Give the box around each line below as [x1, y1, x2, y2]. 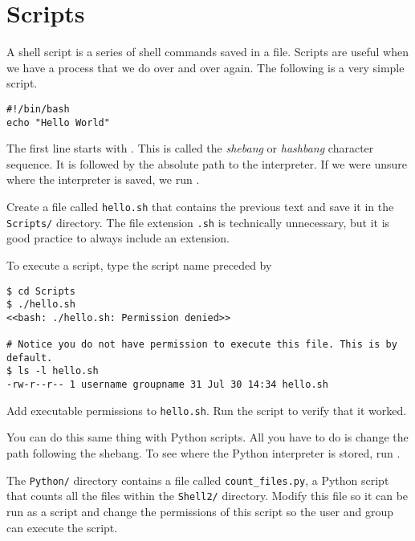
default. [6, 352, 53, 364]
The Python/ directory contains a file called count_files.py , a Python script [6, 471, 389, 488]
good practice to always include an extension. [6, 230, 230, 246]
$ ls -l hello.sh [6, 365, 99, 377]
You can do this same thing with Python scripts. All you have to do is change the [6, 429, 409, 445]
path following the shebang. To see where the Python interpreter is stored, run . [6, 445, 401, 461]
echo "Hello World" [6, 116, 110, 128]
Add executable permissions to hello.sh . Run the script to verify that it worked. [6, 401, 407, 418]
